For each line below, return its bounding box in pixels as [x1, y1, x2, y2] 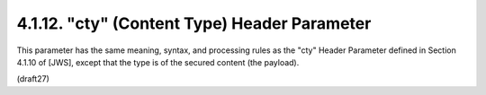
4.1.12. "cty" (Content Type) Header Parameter [16, 13, 372, 33]
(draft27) [16, 73, 49, 84]
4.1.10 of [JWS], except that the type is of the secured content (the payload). [16, 56, 300, 67]
